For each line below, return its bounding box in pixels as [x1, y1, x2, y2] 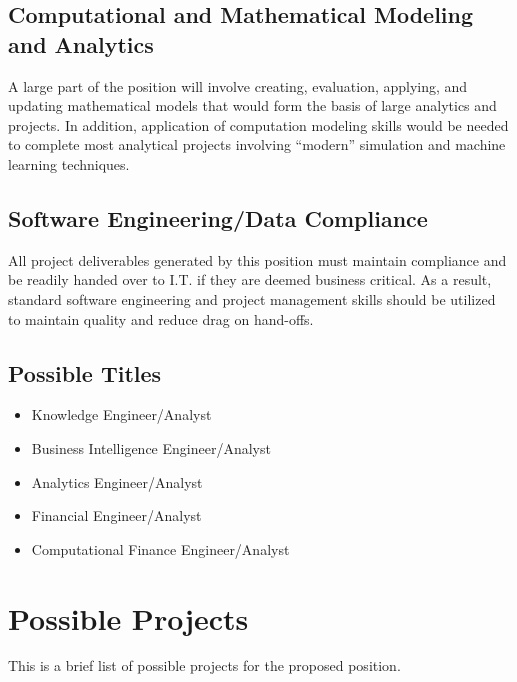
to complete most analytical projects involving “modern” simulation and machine [8, 134, 506, 155]
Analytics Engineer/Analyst [31, 471, 203, 492]
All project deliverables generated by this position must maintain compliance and [8, 249, 507, 270]
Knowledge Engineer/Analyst [31, 404, 212, 425]
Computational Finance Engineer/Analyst [31, 538, 290, 559]
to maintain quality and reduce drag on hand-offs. [8, 308, 314, 329]
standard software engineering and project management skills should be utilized [8, 288, 496, 309]
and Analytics [8, 28, 154, 59]
